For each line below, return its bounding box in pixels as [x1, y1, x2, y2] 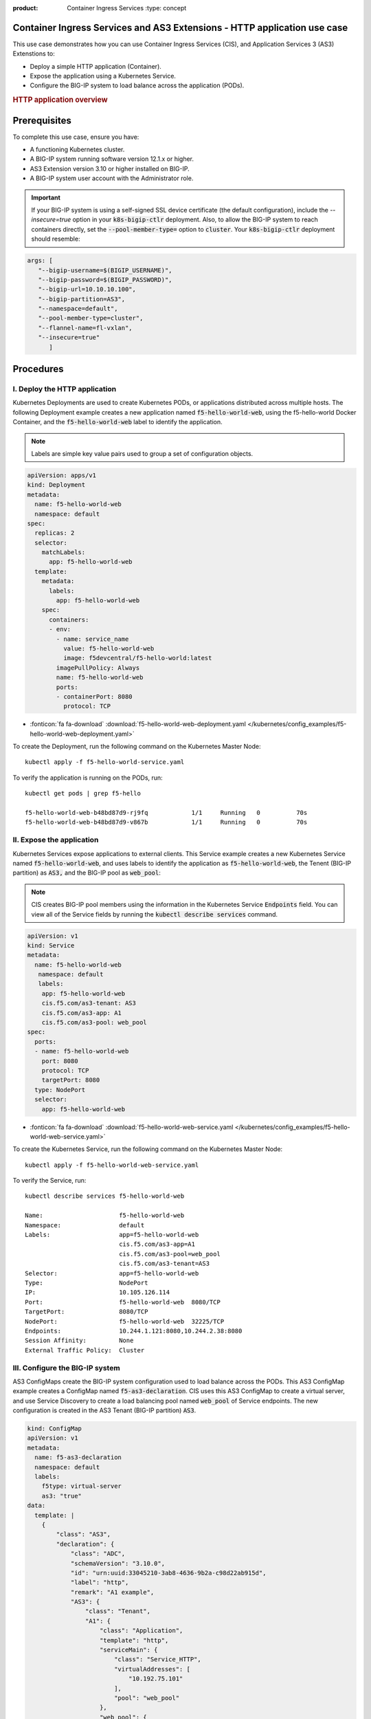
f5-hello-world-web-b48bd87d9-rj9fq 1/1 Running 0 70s [25, 809, 308, 817]
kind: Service [27, 941, 75, 949]
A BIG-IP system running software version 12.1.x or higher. [30, 155, 194, 163]
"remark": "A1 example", [70, 1588, 155, 1596]
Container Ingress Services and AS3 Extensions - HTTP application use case [12, 21, 348, 34]
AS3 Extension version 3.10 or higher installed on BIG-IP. [30, 164, 190, 173]
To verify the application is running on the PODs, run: [12, 774, 163, 782]
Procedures [12, 363, 65, 375]
